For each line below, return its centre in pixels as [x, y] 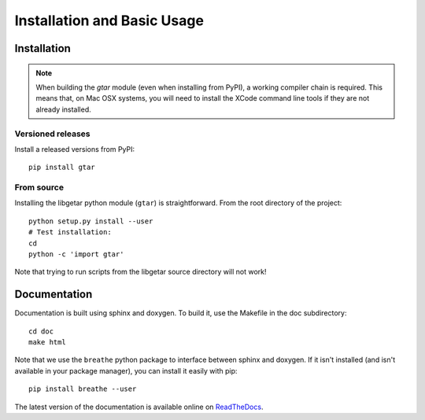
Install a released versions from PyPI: [75, 149]
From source [39, 187]
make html [47, 343]
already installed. [64, 109]
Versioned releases [52, 134]
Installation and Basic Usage [109, 20]
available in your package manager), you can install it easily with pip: [126, 370]
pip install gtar [62, 168]
